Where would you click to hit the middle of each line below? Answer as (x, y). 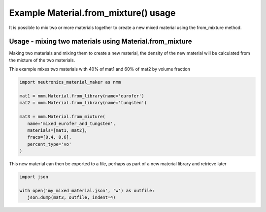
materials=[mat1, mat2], (57, 130)
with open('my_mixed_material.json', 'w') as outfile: (87, 190)
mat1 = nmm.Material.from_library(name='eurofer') (82, 96)
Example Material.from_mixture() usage (92, 13)
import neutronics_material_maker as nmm (70, 82)
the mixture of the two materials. (42, 60)
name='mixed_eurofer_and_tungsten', (71, 123)
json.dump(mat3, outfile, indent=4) (71, 197)
